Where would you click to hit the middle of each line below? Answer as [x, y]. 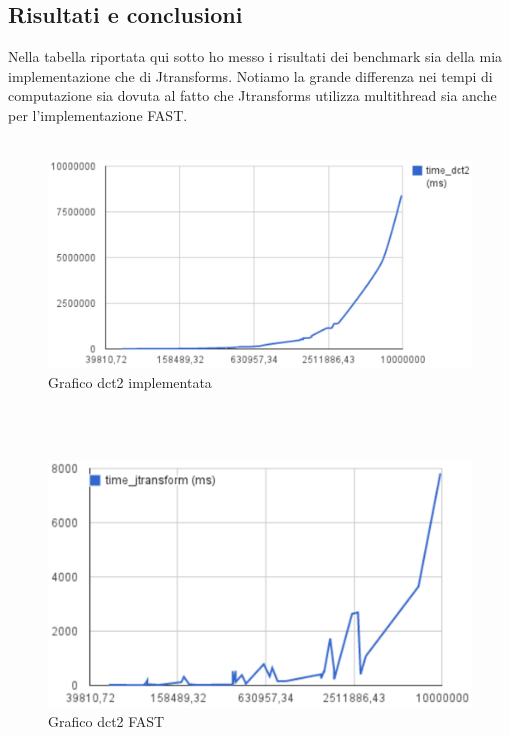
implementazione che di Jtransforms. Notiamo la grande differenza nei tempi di [250, 75]
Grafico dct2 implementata [130, 381]
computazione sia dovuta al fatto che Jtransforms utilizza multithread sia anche [252, 95]
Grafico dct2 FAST [106, 721]
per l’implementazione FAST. [98, 114]
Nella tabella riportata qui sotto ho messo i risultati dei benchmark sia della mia [255, 56]
